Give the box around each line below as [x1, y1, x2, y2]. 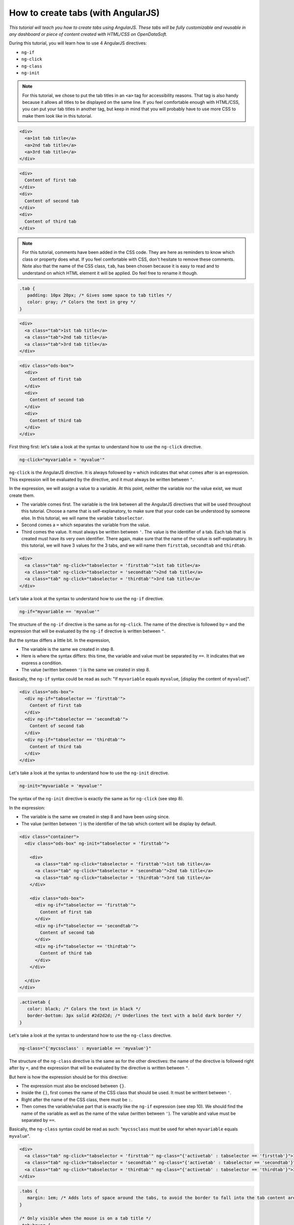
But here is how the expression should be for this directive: [9, 1074, 128, 1080]
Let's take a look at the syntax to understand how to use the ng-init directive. [9, 770, 169, 776]
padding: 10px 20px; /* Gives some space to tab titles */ [27, 293, 172, 298]
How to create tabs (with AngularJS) [9, 7, 160, 18]
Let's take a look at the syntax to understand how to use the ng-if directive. [9, 595, 164, 601]
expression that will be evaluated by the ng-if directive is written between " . [9, 628, 166, 634]
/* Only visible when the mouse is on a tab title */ [19, 1216, 151, 1221]
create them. [9, 492, 35, 498]
